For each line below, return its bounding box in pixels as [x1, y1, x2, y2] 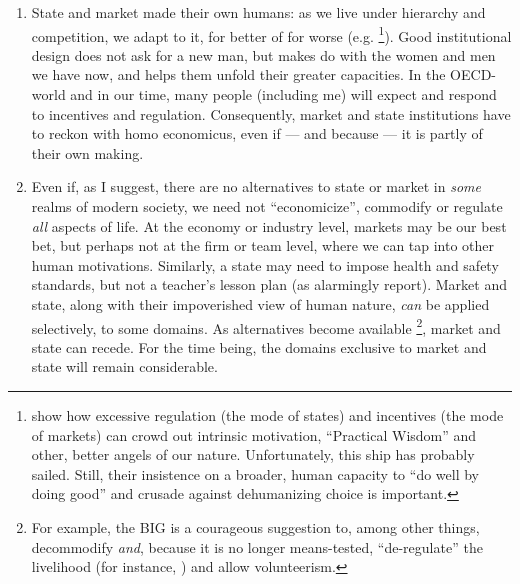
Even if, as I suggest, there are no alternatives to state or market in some [31, 176, 481, 197]
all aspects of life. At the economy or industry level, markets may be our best [31, 215, 507, 236]
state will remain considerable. [31, 356, 218, 377]
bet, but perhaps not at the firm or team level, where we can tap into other [31, 235, 495, 256]
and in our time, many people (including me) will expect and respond [70, 84, 497, 105]
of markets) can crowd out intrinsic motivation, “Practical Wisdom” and [31, 424, 477, 445]
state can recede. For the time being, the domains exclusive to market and [31, 336, 487, 357]
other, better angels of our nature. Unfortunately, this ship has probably [31, 444, 475, 465]
